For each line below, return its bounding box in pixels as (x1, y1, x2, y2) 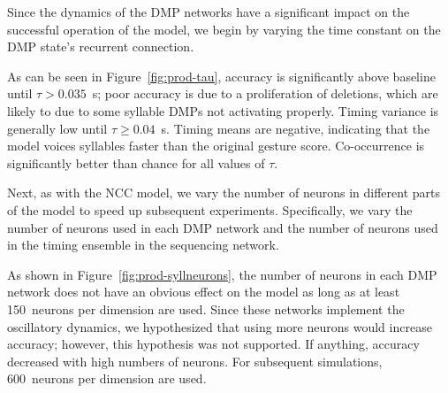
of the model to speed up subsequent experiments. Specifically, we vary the (7, 200, 413, 219)
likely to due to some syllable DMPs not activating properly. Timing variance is (7, 101, 439, 119)
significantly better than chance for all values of (7, 153, 265, 172)
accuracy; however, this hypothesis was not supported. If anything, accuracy (7, 335, 420, 353)
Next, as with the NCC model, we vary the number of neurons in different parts (7, 183, 441, 202)
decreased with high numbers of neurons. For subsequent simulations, (7, 351, 383, 370)
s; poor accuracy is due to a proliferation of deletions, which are (92, 84, 438, 103)
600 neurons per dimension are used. (7, 369, 207, 388)
